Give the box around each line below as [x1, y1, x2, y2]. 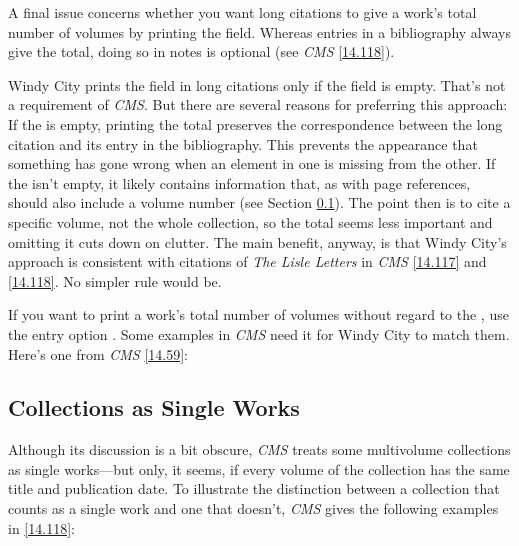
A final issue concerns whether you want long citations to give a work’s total [8, 2, 477, 22]
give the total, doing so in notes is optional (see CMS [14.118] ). [8, 41, 395, 62]
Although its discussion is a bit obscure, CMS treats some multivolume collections [8, 439, 511, 460]
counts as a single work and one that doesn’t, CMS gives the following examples [8, 498, 499, 519]
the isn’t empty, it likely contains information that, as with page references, [8, 172, 471, 193]
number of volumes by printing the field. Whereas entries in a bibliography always [8, 21, 511, 42]
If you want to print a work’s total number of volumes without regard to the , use [8, 304, 509, 325]
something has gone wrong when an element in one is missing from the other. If [8, 153, 496, 174]
